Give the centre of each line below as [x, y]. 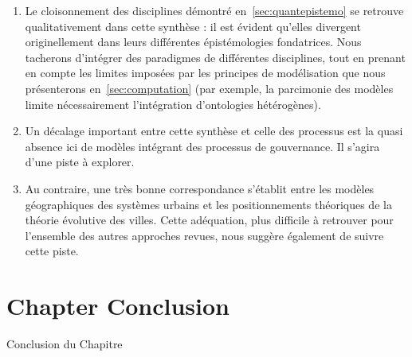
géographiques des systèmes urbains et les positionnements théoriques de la [208, 204]
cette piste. [52, 251]
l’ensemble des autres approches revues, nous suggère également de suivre [204, 235]
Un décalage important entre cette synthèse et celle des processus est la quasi [214, 131]
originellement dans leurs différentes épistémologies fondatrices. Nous [193, 42]
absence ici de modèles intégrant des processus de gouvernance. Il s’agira [202, 146]
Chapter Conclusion [118, 306]
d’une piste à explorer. [80, 162]
